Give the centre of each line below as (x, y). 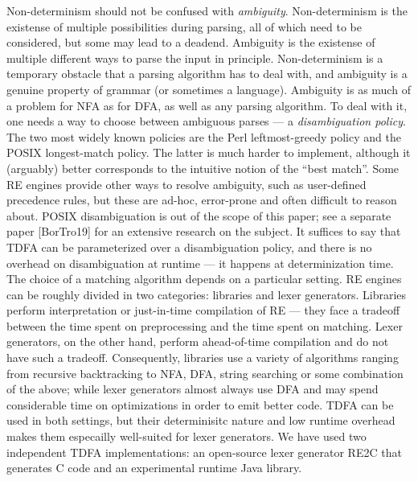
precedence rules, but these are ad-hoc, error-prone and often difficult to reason (202, 200)
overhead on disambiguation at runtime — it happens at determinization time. (200, 263)
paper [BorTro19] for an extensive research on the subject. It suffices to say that (204, 231)
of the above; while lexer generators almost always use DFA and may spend (193, 389)
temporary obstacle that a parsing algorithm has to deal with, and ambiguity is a (207, 74)
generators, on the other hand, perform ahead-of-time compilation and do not (198, 341)
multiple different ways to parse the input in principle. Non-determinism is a (195, 58)
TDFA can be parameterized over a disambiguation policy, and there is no (189, 247)
